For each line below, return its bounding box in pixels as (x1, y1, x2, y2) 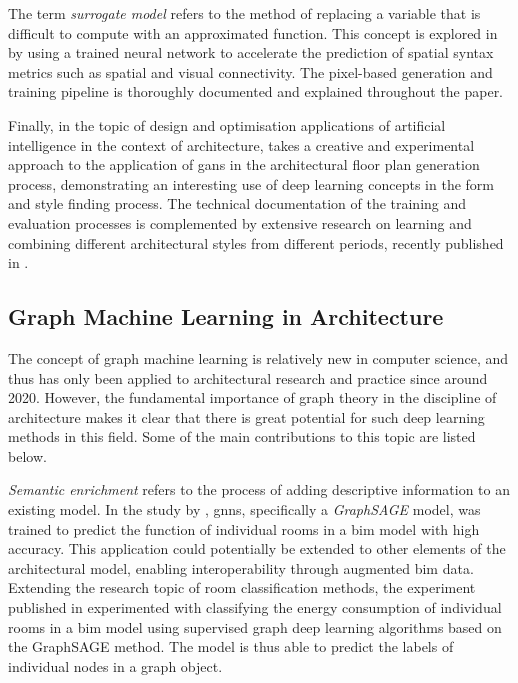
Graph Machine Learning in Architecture (8, 301, 444, 332)
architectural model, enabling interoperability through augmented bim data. (8, 557, 474, 578)
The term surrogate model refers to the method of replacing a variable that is (8, 3, 481, 23)
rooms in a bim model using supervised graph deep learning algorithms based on (8, 616, 502, 637)
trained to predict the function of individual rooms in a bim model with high (8, 518, 480, 539)
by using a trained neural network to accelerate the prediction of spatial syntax (8, 42, 494, 63)
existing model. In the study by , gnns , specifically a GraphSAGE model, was (8, 499, 481, 520)
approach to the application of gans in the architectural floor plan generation (8, 154, 480, 175)
